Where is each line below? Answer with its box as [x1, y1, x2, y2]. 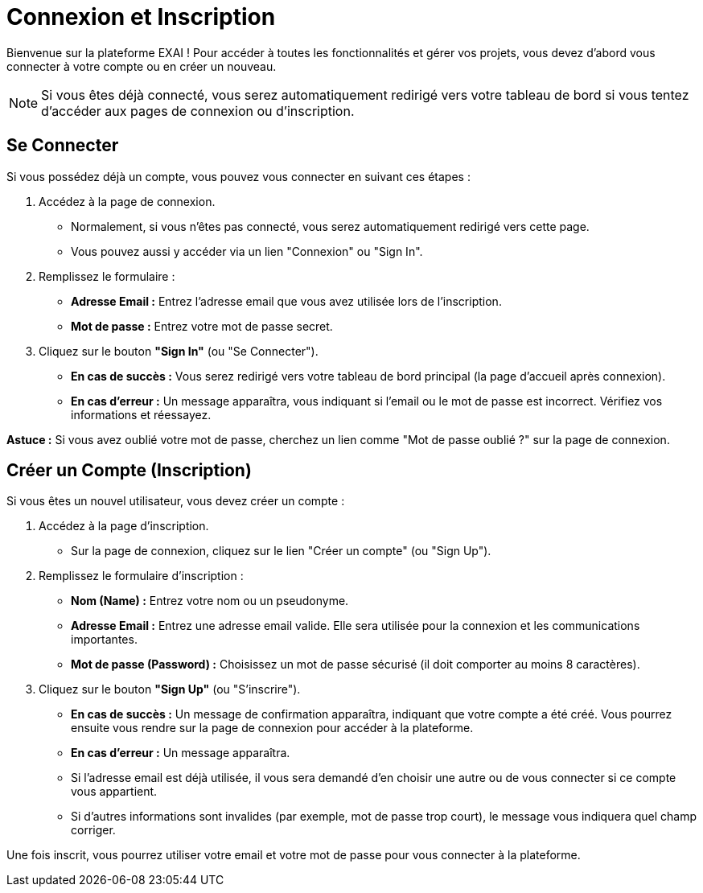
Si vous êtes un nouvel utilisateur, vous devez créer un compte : [6, 494, 345, 508]
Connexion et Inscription [6, 3, 276, 31]
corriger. [71, 823, 116, 837]
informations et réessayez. [71, 407, 212, 422]
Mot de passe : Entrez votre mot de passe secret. [71, 319, 333, 333]
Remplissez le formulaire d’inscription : [39, 569, 244, 583]
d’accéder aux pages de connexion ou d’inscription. [41, 102, 355, 119]
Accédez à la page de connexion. [39, 194, 216, 208]
